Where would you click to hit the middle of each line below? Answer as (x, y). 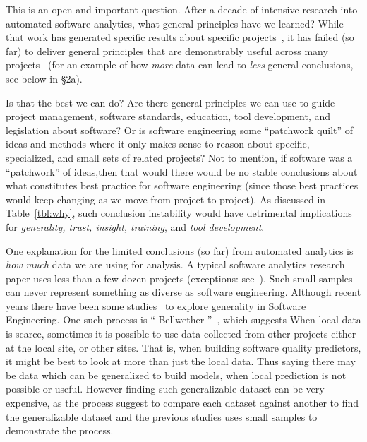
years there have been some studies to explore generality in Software (156, 305)
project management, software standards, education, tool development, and (168, 116)
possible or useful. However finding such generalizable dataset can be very (165, 389)
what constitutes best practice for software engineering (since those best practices (182, 185)
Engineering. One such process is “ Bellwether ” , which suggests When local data (183, 319)
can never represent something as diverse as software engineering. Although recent (183, 292)
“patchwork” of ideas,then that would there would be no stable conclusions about (182, 171)
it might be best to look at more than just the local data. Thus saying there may (181, 361)
